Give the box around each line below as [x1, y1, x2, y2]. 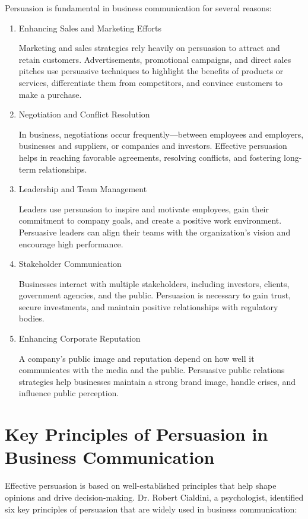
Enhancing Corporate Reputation [18, 332, 141, 345]
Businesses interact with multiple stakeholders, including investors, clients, [18, 277, 290, 289]
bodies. [18, 312, 45, 324]
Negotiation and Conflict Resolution [18, 108, 150, 120]
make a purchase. [18, 88, 82, 100]
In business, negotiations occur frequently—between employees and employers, [18, 128, 304, 140]
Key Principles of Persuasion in [5, 422, 268, 446]
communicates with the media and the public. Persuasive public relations [18, 364, 285, 376]
